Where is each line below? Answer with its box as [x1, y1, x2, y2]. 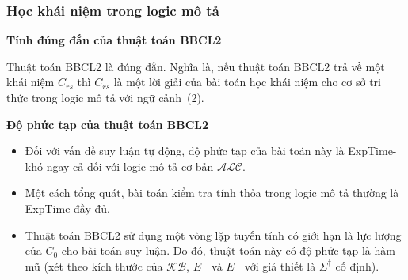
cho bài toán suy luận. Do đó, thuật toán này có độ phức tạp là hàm [61, 242, 395, 259]
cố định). [335, 257, 379, 274]
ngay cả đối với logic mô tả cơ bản [46, 157, 214, 174]
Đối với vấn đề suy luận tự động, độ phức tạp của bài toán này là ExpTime [25, 142, 393, 159]
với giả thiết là [244, 257, 316, 274]
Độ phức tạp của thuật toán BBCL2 [6, 115, 209, 132]
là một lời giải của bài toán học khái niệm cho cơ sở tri [113, 74, 381, 90]
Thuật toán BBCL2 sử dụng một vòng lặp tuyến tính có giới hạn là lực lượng [25, 226, 402, 243]
